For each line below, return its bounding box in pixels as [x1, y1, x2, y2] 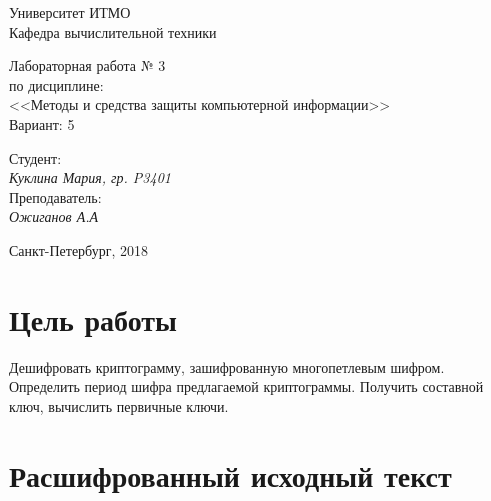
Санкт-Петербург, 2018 [9, 239, 148, 260]
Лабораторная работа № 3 [9, 55, 166, 76]
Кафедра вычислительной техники [9, 21, 217, 42]
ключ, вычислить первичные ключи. [9, 395, 229, 416]
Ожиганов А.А [9, 206, 99, 227]
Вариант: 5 [9, 113, 75, 134]
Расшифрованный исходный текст [9, 454, 452, 495]
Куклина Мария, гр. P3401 [9, 167, 171, 188]
